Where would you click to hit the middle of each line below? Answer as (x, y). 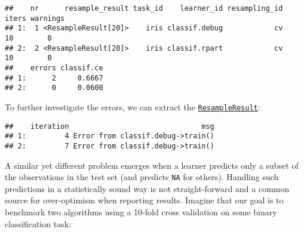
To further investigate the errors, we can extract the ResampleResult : (133, 106)
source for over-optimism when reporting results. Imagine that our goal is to (144, 200)
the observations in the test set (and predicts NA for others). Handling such (142, 177)
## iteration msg (110, 126)
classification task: (38, 223)
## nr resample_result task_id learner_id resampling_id (144, 8)
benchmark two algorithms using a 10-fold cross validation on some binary (141, 211)
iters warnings (35, 18)
